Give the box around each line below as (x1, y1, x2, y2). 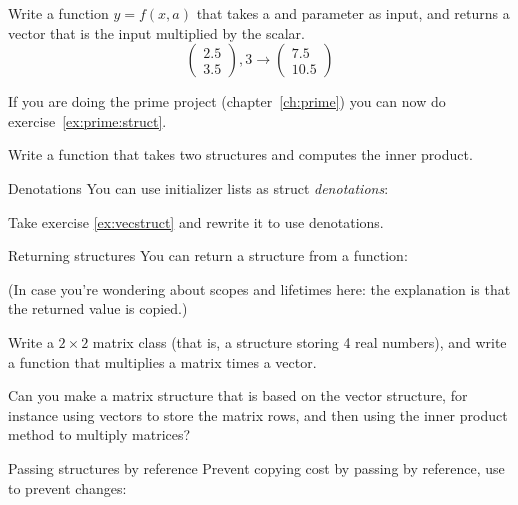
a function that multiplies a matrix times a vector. (8, 351, 317, 372)
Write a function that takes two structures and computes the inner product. (8, 144, 473, 165)
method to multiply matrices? (8, 424, 191, 445)
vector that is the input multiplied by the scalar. (8, 22, 305, 43)
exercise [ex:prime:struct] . (8, 110, 167, 131)
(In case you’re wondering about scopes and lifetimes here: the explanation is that (8, 278, 511, 299)
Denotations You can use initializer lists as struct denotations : (8, 177, 389, 198)
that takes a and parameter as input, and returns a (196, 3, 510, 23)
